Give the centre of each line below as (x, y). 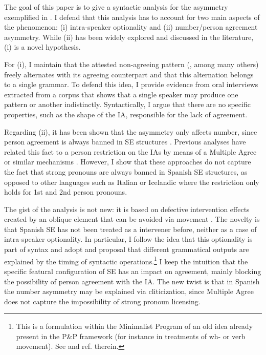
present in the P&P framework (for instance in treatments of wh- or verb (131, 336)
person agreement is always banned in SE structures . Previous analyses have (125, 142)
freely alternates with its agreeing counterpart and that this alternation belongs (129, 74)
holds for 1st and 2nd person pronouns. (66, 192)
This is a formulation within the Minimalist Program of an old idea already (135, 326)
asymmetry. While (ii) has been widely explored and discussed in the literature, (129, 37)
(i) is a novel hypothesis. (42, 47)
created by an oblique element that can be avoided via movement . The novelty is (132, 219)
